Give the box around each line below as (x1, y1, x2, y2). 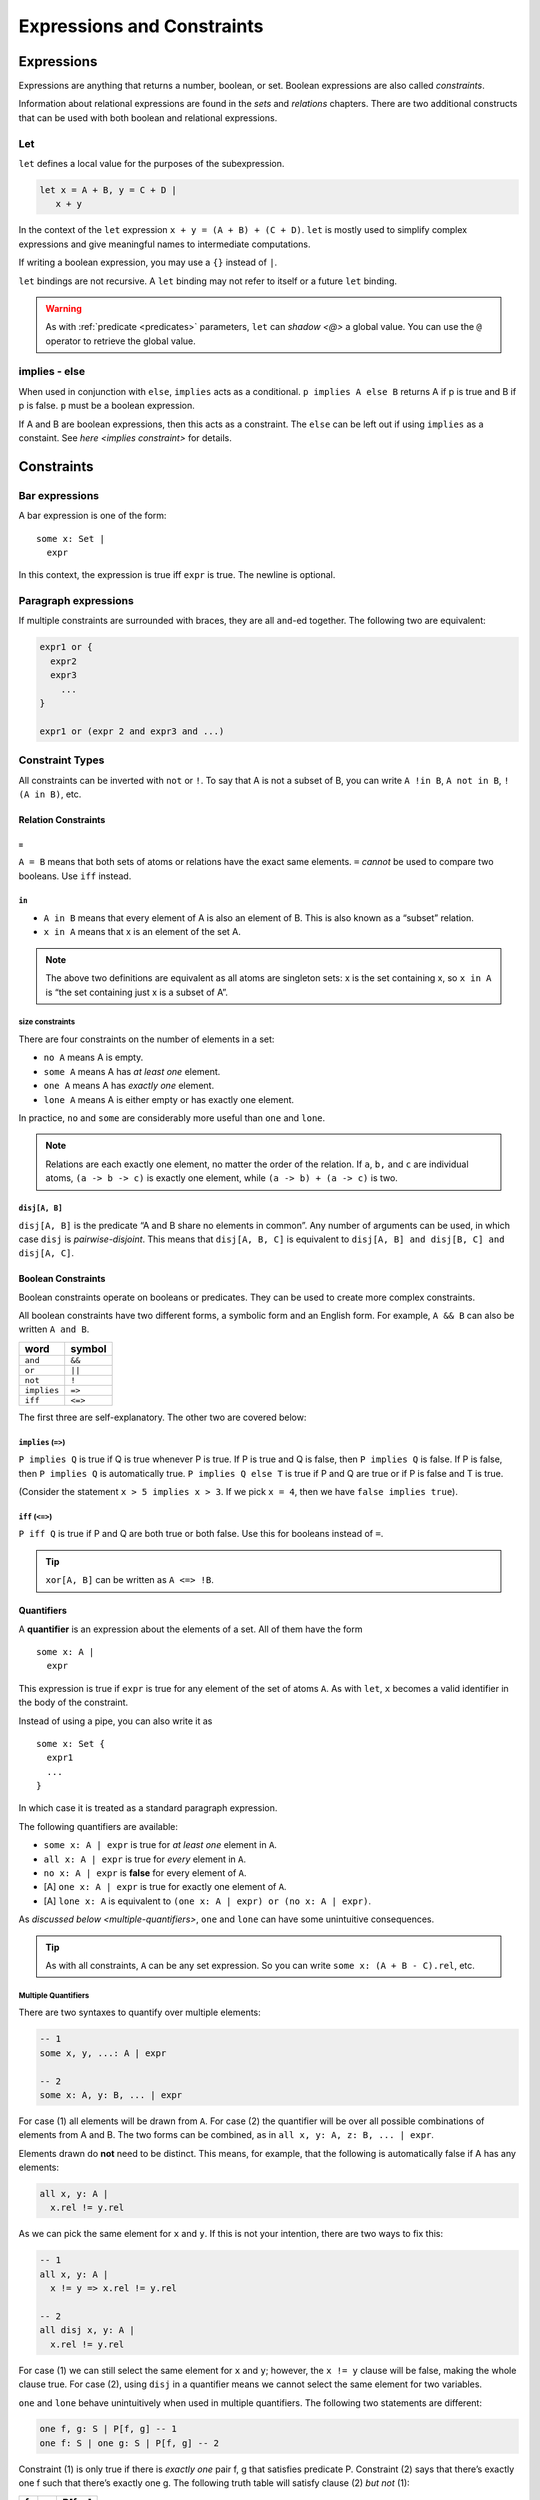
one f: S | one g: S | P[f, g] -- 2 (39, 2437, 220, 2449)
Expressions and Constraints (18, 15, 264, 37)
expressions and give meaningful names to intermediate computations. (18, 238, 311, 250)
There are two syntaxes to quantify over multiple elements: (18, 2006, 262, 2019)
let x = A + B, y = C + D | (39, 184, 177, 195)
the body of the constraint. (18, 1696, 129, 1709)
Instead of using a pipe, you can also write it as (18, 1715, 213, 1727)
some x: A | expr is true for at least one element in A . (43, 1839, 277, 1851)
